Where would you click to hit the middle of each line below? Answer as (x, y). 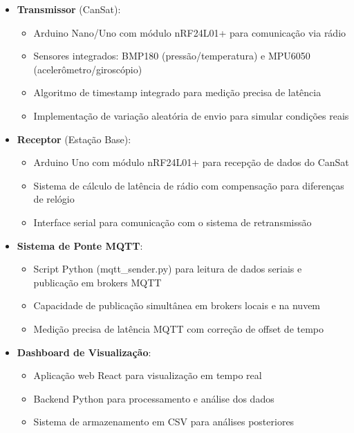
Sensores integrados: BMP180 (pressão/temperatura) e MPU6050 (172, 56)
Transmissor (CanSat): (69, 9)
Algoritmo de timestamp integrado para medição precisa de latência (177, 92)
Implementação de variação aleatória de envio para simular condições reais (191, 115)
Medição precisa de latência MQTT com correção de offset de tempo (179, 328)
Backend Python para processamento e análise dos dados (154, 398)
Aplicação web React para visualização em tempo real (148, 375)
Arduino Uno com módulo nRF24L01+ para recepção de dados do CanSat (191, 162)
